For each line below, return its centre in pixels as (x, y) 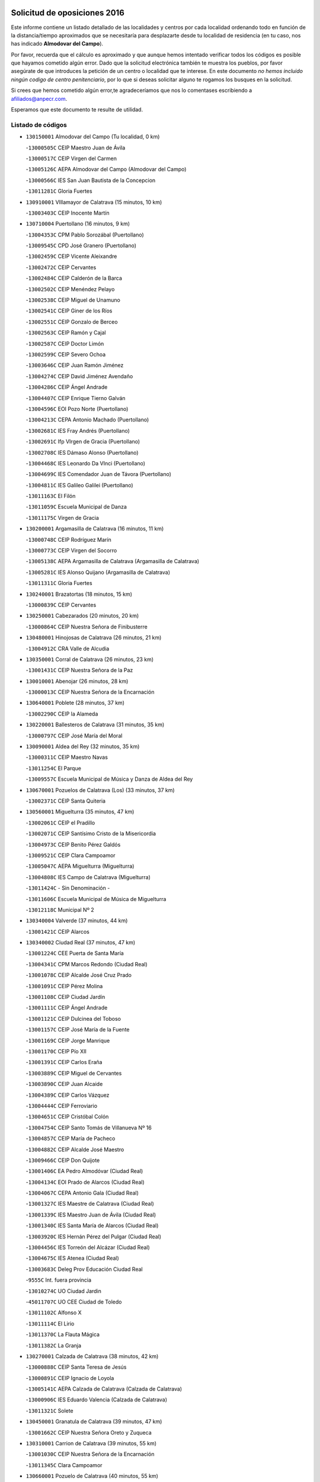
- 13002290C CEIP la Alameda (62, 714)
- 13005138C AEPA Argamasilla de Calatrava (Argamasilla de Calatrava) (113, 561)
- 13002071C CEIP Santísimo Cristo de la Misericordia (91, 833)
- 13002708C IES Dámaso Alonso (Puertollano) (82, 452)
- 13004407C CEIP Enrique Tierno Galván (76, 398)
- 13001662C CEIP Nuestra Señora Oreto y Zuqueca (89, 1432)
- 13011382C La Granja (54, 1345)
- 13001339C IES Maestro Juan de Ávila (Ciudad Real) (91, 1215)
